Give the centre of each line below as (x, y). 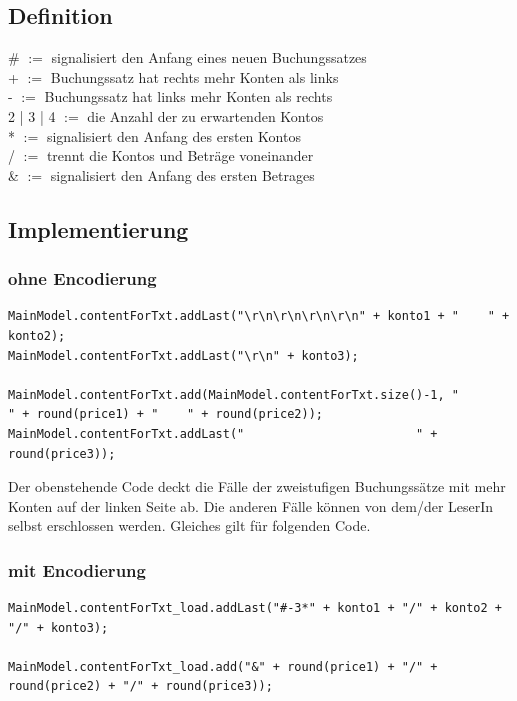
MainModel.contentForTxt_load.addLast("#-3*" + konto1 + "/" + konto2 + (255, 608)
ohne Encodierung (82, 278)
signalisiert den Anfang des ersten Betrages (182, 174)
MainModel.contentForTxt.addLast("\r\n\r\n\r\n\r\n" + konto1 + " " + (259, 316)
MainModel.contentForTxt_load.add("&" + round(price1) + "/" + (223, 666)
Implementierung (98, 228)
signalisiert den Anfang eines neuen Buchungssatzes (209, 57)
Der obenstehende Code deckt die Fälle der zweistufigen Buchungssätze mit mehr (257, 486)
